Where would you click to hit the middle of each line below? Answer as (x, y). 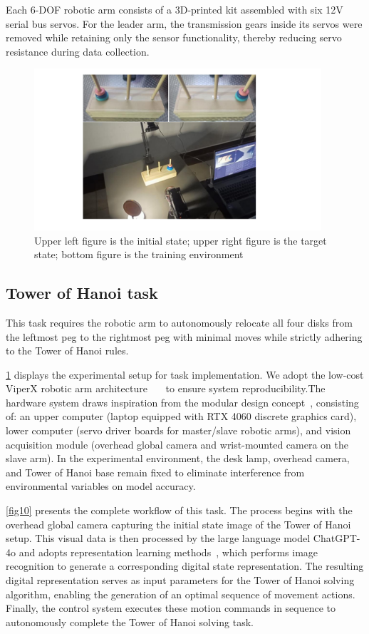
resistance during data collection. (78, 51)
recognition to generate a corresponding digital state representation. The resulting (185, 566)
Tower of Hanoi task (82, 293)
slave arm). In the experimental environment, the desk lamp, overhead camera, (178, 458)
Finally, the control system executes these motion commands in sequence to (171, 608)
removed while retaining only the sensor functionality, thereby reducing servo (174, 37)
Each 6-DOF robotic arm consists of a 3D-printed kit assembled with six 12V (175, 9)
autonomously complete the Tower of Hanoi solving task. (130, 622)
